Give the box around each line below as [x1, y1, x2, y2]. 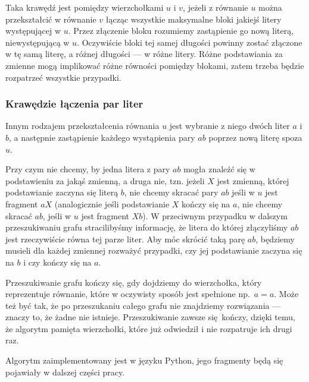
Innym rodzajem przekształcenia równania [5, 119, 160, 132]
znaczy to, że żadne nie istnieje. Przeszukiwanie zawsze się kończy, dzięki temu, [5, 311, 295, 323]
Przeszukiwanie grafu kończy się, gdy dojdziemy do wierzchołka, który [5, 276, 262, 288]
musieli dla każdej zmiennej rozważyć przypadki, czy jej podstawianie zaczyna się [5, 244, 302, 257]
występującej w [5, 24, 61, 37]
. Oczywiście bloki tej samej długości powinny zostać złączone [77, 36, 302, 48]
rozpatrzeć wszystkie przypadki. [5, 71, 121, 83]
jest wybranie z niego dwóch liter [169, 119, 290, 132]
